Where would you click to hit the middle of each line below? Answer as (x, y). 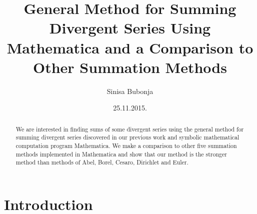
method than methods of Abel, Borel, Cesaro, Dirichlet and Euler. (102, 162)
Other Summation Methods (130, 67)
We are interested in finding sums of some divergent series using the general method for (130, 129)
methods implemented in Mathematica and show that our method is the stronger (121, 154)
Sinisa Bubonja (130, 91)
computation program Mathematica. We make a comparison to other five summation (126, 145)
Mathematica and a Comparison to (130, 47)
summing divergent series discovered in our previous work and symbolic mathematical (127, 137)
